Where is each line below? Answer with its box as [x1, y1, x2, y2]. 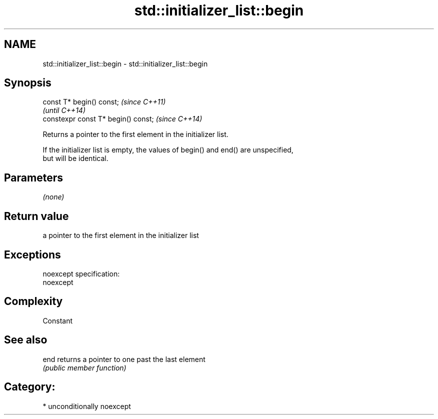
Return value [4, 209, 69, 222]
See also [4, 333, 47, 346]
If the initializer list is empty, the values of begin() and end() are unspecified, [42, 145, 293, 154]
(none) [42, 192, 64, 201]
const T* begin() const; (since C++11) [42, 97, 166, 106]
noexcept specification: [42, 269, 120, 278]
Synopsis [4, 76, 51, 89]
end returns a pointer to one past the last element [42, 354, 205, 363]
